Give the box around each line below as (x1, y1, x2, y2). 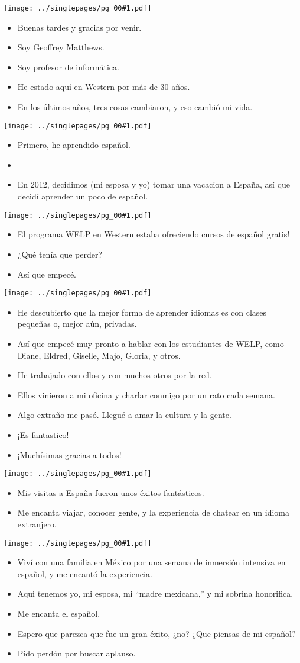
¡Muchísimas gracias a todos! (17, 448, 122, 461)
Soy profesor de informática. (17, 60, 119, 73)
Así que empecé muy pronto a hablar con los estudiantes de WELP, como (17, 337, 284, 349)
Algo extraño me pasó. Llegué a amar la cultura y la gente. (17, 408, 231, 421)
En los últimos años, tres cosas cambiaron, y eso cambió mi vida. (17, 101, 253, 113)
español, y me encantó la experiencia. (17, 567, 152, 580)
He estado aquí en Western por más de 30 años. (17, 81, 190, 93)
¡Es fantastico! (17, 428, 69, 440)
